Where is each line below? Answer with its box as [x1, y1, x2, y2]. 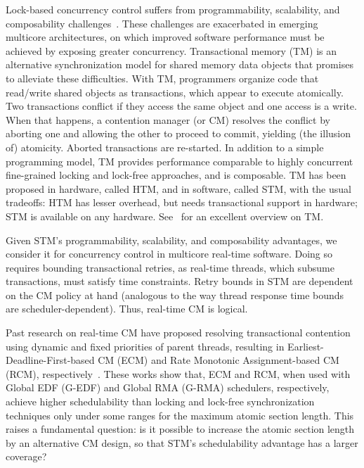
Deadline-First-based [6, 353, 95, 367]
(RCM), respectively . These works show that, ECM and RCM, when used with [6, 366, 351, 381]
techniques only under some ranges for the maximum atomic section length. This [6, 407, 354, 422]
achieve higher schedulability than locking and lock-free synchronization [6, 394, 315, 409]
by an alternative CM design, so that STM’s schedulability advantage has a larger [6, 435, 358, 450]
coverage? [6, 449, 47, 464]
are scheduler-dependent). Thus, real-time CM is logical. [6, 301, 248, 316]
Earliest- [287, 339, 324, 353]
